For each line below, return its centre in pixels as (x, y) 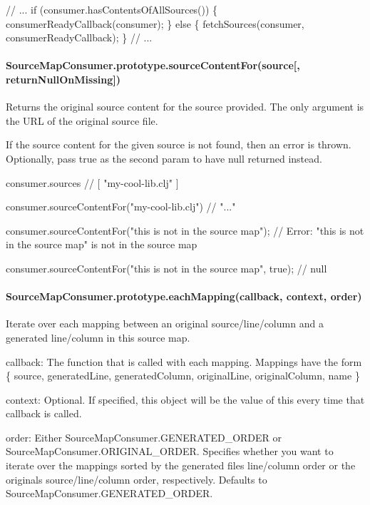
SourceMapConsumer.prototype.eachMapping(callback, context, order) (184, 296)
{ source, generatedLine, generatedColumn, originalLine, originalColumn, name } (183, 376)
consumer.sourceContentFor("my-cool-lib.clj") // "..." (121, 206)
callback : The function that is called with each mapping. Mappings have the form (184, 361)
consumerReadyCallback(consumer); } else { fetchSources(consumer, (155, 23)
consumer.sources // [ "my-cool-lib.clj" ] (92, 182)
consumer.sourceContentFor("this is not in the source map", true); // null (166, 268)
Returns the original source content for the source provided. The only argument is (185, 107)
